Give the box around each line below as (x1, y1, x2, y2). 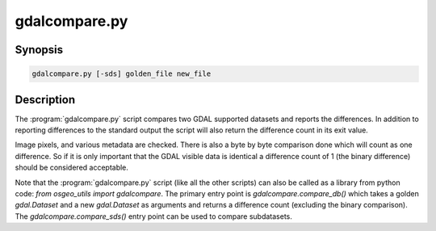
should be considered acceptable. (15, 162, 129, 173)
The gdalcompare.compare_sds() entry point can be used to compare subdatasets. (15, 211, 292, 221)
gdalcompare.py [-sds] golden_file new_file (31, 69, 212, 78)
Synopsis (15, 43, 64, 57)
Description (15, 93, 76, 107)
